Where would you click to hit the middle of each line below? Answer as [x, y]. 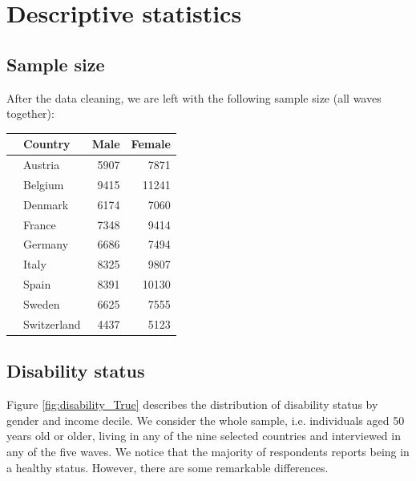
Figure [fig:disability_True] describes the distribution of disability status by [192, 404]
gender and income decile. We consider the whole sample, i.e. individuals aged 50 [206, 420]
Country [47, 144]
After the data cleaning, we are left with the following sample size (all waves [194, 97]
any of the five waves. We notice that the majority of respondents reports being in [208, 451]
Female [151, 144]
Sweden [42, 304]
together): [30, 113]
